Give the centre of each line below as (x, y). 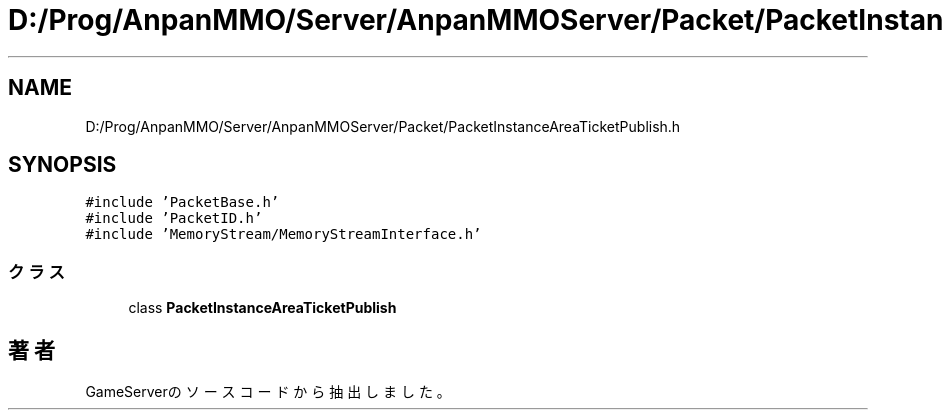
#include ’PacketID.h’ (174, 218)
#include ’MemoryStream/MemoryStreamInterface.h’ (283, 234)
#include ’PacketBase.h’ (182, 202)
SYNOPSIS (62, 165)
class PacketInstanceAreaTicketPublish (262, 308)
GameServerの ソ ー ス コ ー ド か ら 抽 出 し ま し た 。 (268, 392)
